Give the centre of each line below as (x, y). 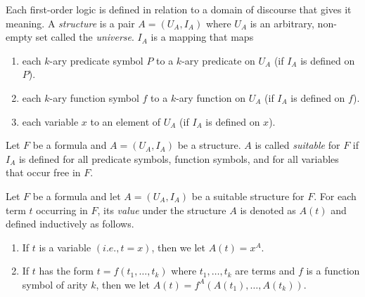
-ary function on (211, 97)
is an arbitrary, (282, 23)
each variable (50, 121)
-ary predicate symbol (96, 60)
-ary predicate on (218, 60)
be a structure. (209, 145)
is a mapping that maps (202, 37)
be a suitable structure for (248, 196)
